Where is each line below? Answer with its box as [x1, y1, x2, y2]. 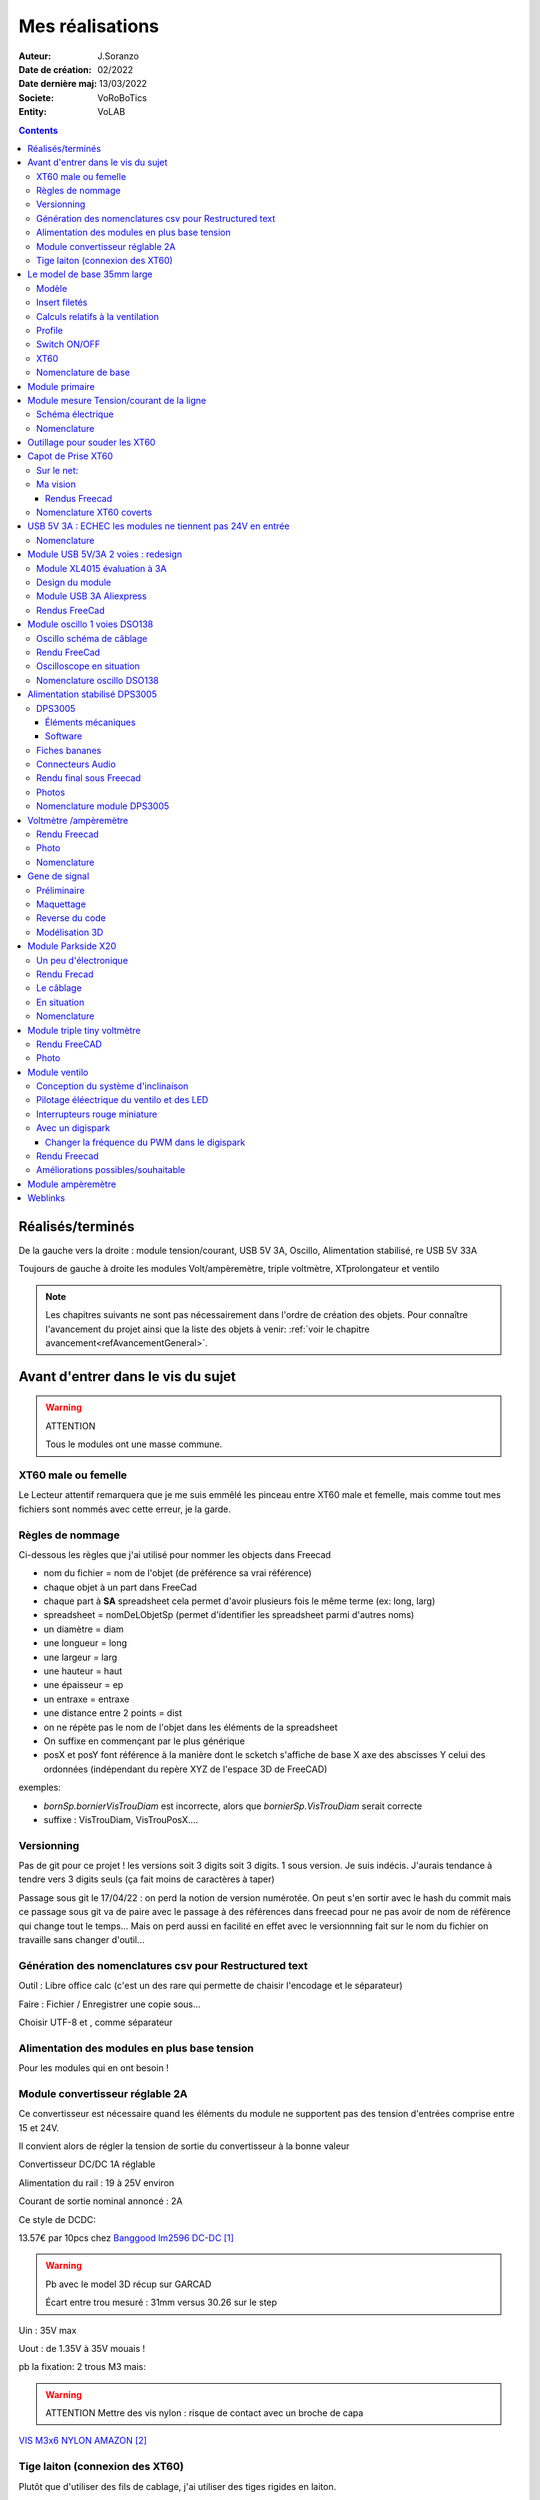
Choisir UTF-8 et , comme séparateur [18, 2016, 174, 2028]
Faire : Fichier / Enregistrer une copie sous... [18, 1998, 201, 2010]
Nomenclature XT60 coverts [36, 506, 153, 519]
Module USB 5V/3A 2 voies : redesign [27, 548, 183, 560]
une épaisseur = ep [43, 1679, 124, 1691]
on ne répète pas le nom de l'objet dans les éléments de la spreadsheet [43, 1721, 339, 1733]
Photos [36, 786, 65, 798]
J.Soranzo [97, 50, 140, 62]
